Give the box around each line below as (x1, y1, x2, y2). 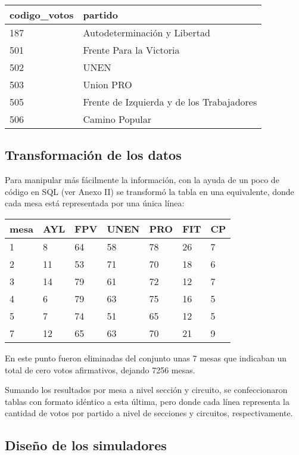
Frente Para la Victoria (83, 43, 180, 57)
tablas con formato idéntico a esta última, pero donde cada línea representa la (5, 395, 289, 407)
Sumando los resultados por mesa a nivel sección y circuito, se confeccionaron (5, 383, 288, 396)
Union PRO (83, 78, 132, 91)
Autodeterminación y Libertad (83, 26, 210, 39)
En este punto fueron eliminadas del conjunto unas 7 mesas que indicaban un (5, 351, 287, 364)
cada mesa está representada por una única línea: (5, 197, 185, 209)
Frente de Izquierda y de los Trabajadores (83, 95, 257, 109)
